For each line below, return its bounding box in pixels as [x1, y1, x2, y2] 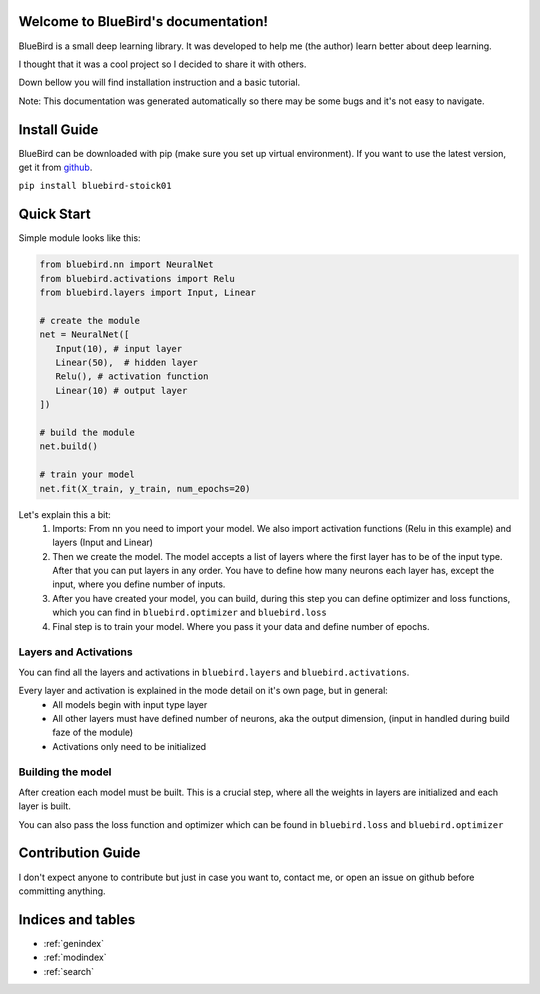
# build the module [39, 426, 135, 438]
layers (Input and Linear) [52, 536, 154, 549]
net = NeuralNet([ [39, 329, 130, 340]
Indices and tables [18, 911, 136, 928]
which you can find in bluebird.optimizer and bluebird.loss [52, 606, 327, 619]
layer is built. [18, 800, 72, 812]
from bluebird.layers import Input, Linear [39, 287, 257, 299]
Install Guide [18, 121, 99, 138]
